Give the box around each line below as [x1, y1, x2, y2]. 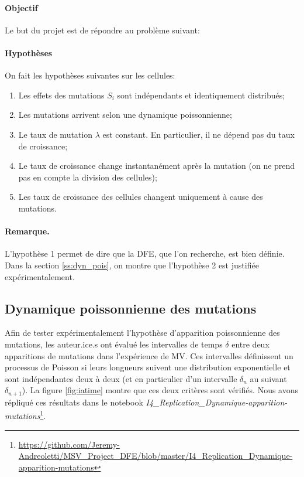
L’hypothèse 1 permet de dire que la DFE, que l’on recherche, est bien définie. [5, 247, 285, 260]
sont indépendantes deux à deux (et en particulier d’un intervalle [5, 372, 237, 384]
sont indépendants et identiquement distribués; [117, 88, 285, 101]
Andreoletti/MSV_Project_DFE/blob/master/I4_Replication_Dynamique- [18, 449, 293, 462]
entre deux [232, 338, 270, 350]
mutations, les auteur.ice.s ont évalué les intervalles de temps [5, 338, 223, 350]
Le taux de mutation [18, 128, 92, 140]
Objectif [5, 1, 38, 13]
